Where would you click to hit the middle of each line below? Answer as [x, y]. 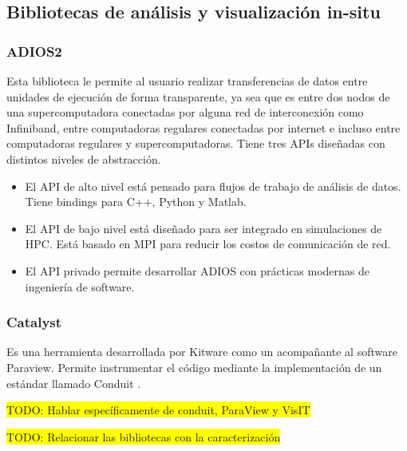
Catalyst [34, 322]
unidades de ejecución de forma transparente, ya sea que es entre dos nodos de [198, 96]
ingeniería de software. [80, 286]
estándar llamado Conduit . [74, 383]
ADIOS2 [34, 51]
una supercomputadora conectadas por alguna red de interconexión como [185, 112]
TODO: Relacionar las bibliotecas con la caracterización [144, 436]
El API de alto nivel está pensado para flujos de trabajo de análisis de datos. [213, 186]
